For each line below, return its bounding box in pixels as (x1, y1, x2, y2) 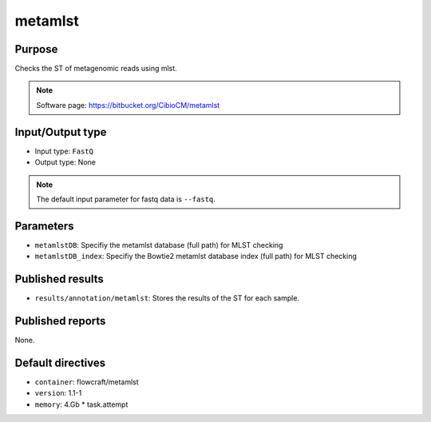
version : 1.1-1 (34, 388, 82, 398)
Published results (14, 273, 104, 286)
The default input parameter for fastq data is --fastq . (36, 194, 215, 204)
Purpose (14, 42, 58, 56)
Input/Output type (14, 125, 107, 139)
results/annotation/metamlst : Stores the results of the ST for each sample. (34, 293, 299, 303)
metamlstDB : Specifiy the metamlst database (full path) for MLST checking (34, 240, 283, 249)
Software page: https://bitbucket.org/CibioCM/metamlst (36, 100, 220, 109)
